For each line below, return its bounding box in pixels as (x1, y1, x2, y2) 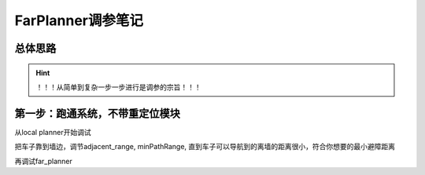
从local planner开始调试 (14, 127, 91, 137)
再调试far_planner (14, 156, 72, 166)
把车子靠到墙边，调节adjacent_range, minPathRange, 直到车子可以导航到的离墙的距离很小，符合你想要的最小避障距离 (14, 142, 396, 151)
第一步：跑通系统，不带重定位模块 (14, 107, 180, 120)
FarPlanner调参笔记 (14, 12, 143, 29)
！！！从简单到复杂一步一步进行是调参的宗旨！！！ (35, 82, 201, 92)
